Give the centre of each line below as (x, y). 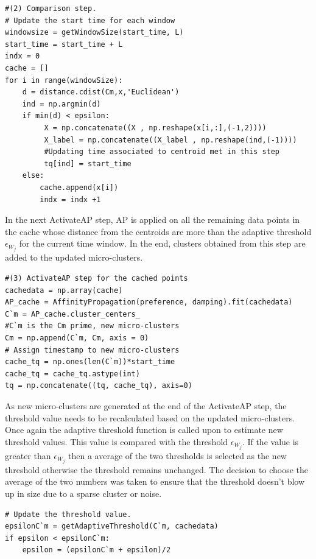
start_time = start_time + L (64, 44)
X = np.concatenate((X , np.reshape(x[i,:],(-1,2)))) (155, 128)
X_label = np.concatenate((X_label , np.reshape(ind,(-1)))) (170, 140)
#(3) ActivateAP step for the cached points (97, 278)
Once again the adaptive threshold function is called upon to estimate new (144, 430)
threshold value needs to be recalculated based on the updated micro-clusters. (150, 417)
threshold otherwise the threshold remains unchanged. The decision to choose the (156, 469)
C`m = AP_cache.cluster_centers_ (72, 314)
